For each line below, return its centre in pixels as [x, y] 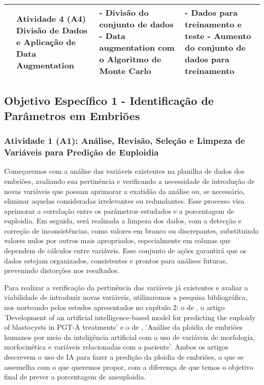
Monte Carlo [125, 71]
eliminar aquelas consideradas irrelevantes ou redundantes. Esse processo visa [124, 201]
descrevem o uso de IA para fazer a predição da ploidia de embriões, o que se [124, 357]
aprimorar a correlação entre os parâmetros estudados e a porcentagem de [119, 210]
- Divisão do [124, 12]
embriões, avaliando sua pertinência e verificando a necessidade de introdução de [129, 181]
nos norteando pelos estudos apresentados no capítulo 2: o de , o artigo [114, 307]
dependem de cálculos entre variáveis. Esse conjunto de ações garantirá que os [125, 251]
